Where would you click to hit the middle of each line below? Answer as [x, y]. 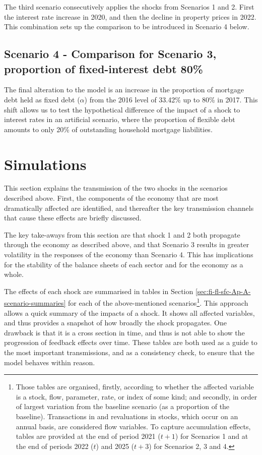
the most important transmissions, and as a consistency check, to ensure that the [129, 352]
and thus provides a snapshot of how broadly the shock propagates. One [115, 323]
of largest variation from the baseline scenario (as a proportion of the [123, 406]
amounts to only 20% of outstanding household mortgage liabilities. [108, 129]
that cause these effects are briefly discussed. [73, 218]
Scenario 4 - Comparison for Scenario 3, [110, 54]
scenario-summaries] [35, 303]
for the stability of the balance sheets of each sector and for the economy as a [124, 264]
